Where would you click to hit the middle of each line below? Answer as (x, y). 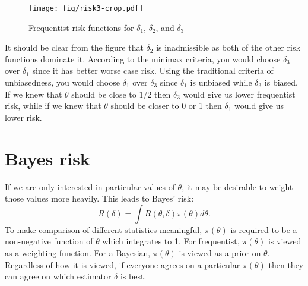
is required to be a (264, 229)
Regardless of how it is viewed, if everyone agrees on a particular (123, 264)
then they (286, 264)
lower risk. (23, 117)
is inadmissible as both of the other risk (228, 47)
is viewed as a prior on (220, 252)
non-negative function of (49, 241)
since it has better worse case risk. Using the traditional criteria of (153, 70)
